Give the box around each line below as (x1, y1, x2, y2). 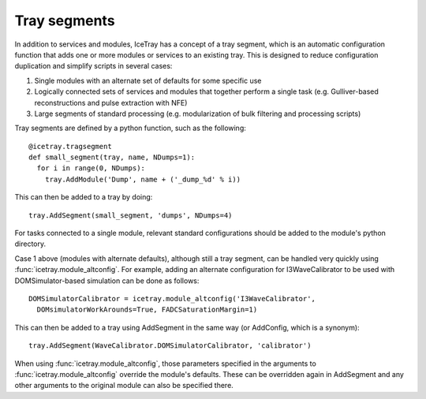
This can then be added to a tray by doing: (14, 192, 153, 202)
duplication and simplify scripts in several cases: (14, 62, 173, 71)
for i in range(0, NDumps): (36, 164, 146, 173)
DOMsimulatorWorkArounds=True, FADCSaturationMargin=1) (36, 305, 258, 315)
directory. (14, 239, 47, 248)
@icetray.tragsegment (28, 142, 112, 151)
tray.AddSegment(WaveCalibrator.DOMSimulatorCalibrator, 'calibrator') (28, 341, 312, 350)
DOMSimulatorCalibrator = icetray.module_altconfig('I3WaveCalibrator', (28, 294, 316, 303)
